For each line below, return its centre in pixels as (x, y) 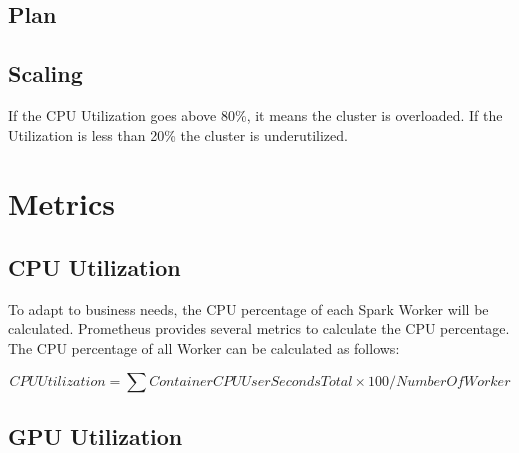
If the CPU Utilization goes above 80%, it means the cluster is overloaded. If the (255, 114)
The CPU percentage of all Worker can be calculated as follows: (204, 347)
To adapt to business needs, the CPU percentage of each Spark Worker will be (248, 308)
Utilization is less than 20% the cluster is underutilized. (178, 134)
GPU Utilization (95, 435)
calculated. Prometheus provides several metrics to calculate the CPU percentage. (259, 328)
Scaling (45, 73)
